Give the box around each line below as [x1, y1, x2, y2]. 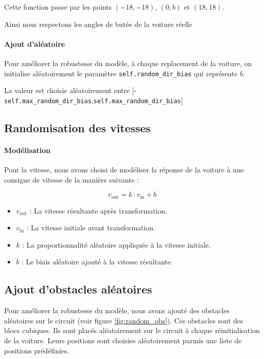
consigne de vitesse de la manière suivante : [4, 174, 139, 185]
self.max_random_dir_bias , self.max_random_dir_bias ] [4, 95, 183, 105]
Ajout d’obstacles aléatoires [4, 281, 152, 297]
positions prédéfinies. [4, 345, 69, 355]
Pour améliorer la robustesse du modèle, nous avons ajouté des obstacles [4, 305, 230, 316]
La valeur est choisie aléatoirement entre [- [4, 85, 137, 96]
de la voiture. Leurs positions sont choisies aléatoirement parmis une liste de [4, 335, 242, 346]
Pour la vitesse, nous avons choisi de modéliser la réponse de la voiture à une [4, 164, 244, 175]
